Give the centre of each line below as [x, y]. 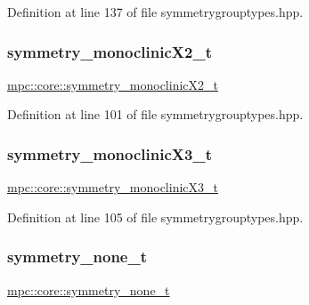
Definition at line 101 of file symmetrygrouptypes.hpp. [155, 114]
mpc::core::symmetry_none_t [89, 289]
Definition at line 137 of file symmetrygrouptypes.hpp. [155, 12]
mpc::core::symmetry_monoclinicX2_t [113, 84]
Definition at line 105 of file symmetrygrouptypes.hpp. [155, 217]
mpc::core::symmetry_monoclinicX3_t [113, 187]
